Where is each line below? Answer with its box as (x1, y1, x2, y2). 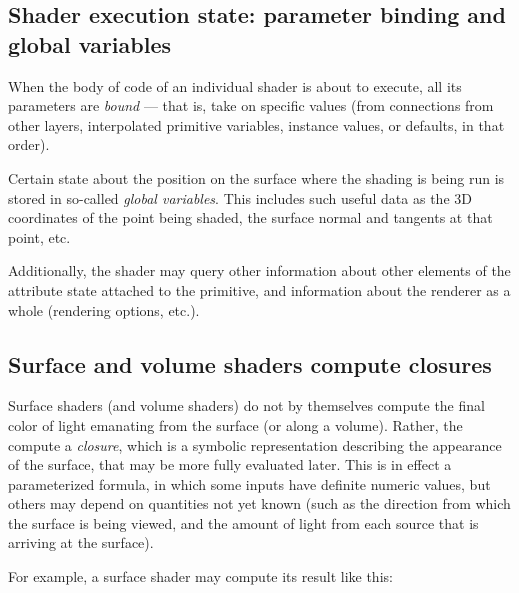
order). (8, 134, 50, 155)
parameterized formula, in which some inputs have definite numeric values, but (8, 473, 491, 494)
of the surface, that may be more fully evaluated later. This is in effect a (8, 454, 452, 475)
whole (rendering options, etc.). (8, 299, 200, 320)
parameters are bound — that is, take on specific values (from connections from (8, 95, 494, 116)
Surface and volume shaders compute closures (8, 348, 492, 379)
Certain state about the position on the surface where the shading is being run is (8, 167, 505, 188)
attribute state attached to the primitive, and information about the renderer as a (8, 279, 511, 300)
